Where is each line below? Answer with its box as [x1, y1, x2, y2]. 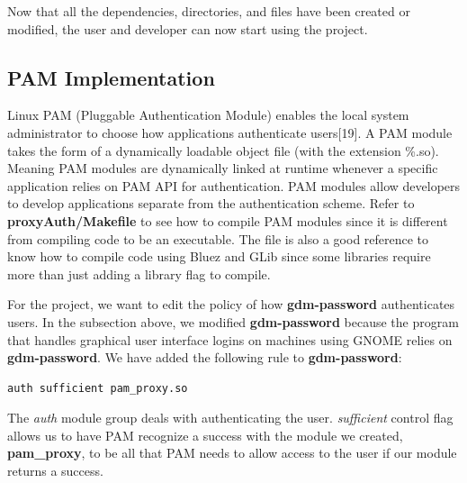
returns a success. [7, 461, 103, 480]
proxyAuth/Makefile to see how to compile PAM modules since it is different [7, 211, 448, 230]
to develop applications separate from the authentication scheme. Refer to [7, 194, 415, 213]
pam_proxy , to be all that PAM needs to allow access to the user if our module [7, 443, 457, 462]
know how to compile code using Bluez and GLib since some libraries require [7, 247, 431, 266]
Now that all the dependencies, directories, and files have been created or [7, 2, 410, 20]
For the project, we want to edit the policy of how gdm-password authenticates [7, 295, 455, 314]
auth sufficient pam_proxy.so [7, 381, 188, 395]
